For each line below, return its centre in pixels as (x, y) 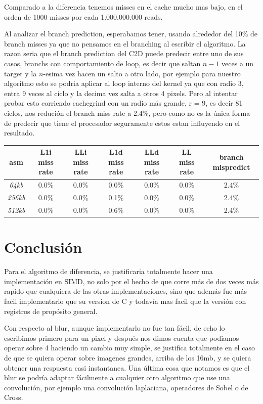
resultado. (19, 133)
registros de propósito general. (51, 311)
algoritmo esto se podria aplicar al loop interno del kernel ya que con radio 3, (124, 83)
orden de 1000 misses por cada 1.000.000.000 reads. (83, 16)
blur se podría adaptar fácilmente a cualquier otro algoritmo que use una (117, 377)
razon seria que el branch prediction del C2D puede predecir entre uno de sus (124, 53)
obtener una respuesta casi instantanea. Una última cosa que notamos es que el (127, 367)
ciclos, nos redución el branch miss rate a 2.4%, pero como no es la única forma (127, 113)
